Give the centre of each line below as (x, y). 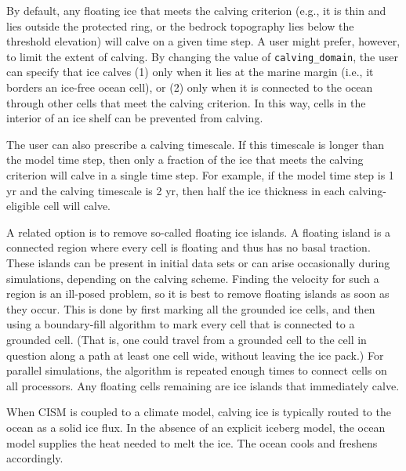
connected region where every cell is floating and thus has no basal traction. (188, 247)
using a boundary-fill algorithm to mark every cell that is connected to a (181, 324)
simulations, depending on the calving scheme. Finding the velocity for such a (193, 278)
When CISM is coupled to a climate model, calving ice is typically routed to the (199, 412)
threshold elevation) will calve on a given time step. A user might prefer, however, (203, 41)
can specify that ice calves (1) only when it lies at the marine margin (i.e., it (190, 72)
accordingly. (35, 458)
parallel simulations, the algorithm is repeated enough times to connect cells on (197, 370)
